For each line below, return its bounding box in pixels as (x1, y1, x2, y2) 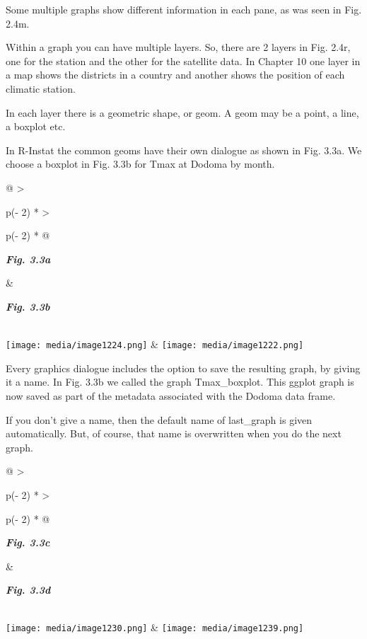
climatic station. (6, 81, 76, 96)
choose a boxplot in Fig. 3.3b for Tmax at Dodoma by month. (6, 156, 275, 171)
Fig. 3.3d (6, 582, 51, 597)
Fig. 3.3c (6, 535, 50, 550)
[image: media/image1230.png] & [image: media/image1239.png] (6, 620, 304, 635)
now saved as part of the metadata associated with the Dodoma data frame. (6, 388, 336, 403)
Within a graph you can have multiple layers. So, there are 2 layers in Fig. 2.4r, (6, 40, 351, 54)
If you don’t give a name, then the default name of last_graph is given (6, 412, 313, 427)
